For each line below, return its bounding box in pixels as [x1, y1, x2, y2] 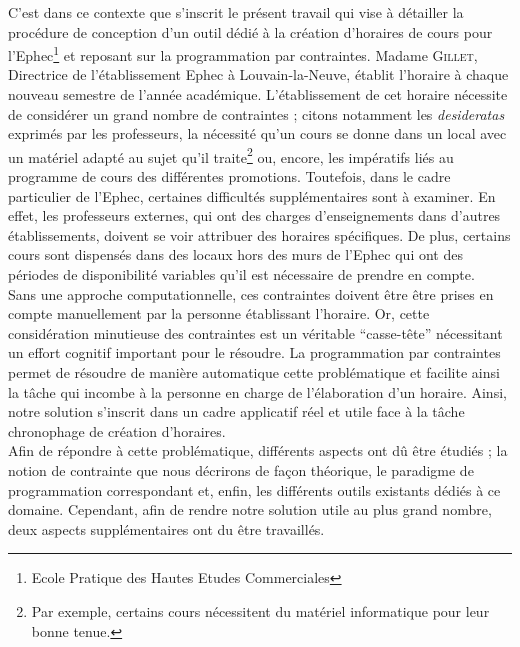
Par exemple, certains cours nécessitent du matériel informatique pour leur [31, 600, 490, 621]
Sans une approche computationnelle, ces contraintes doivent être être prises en [8, 283, 494, 304]
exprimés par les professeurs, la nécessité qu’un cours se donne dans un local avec [8, 123, 507, 144]
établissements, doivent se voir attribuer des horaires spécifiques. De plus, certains [8, 224, 511, 245]
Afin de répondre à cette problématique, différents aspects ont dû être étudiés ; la [8, 440, 508, 461]
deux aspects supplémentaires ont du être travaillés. [8, 518, 325, 539]
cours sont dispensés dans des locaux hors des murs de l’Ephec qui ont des [8, 244, 463, 265]
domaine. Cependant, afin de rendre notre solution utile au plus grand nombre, [8, 499, 492, 520]
